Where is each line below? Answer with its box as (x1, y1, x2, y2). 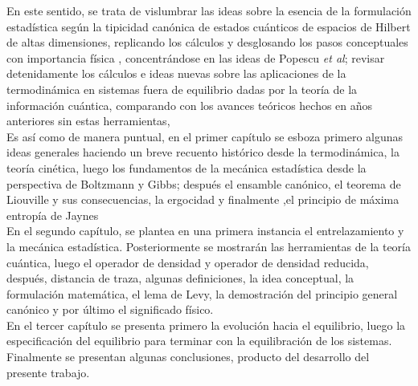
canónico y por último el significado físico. (6, 301, 214, 318)
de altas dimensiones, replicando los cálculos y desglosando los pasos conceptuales (6, 34, 408, 51)
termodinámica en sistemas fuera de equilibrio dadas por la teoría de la (6, 80, 358, 97)
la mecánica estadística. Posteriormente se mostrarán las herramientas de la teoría (6, 238, 411, 254)
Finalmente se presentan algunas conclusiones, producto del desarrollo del (6, 348, 370, 365)
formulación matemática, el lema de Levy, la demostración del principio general (6, 285, 398, 302)
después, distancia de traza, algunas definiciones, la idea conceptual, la (6, 270, 354, 286)
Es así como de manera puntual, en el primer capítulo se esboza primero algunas (6, 128, 404, 144)
